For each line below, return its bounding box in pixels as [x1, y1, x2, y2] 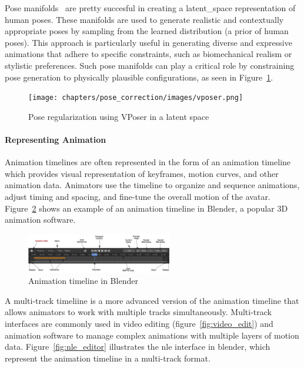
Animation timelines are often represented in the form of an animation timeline [5, 156, 291, 168]
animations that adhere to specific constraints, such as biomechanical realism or [5, 48, 292, 60]
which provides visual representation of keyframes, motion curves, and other [5, 167, 279, 179]
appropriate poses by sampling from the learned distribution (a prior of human [5, 25, 289, 37]
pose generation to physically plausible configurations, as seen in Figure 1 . [5, 71, 273, 83]
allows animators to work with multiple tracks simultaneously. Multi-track [5, 306, 272, 318]
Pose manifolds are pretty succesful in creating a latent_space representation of [5, 2, 296, 14]
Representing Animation [5, 133, 106, 145]
